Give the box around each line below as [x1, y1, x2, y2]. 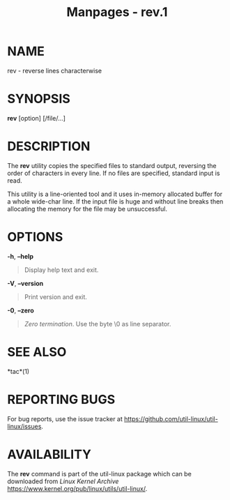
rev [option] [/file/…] [7, 114, 66, 122]
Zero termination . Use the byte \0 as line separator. [24, 319, 171, 328]
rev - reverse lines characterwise [7, 66, 102, 75]
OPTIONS [7, 229, 63, 245]
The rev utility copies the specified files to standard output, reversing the [7, 161, 217, 169]
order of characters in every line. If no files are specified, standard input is [7, 169, 220, 177]
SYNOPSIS [7, 91, 71, 107]
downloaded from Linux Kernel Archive [7, 477, 119, 485]
